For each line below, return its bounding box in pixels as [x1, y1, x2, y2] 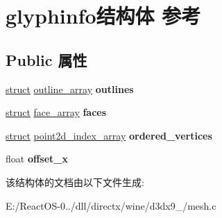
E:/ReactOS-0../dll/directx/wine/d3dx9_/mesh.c [6, 198, 216, 212]
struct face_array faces [6, 105, 107, 119]
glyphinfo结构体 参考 [6, 1, 201, 30]
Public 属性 [6, 49, 87, 70]
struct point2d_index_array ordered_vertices [6, 128, 212, 142]
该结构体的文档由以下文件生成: [6, 174, 144, 189]
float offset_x [6, 151, 69, 166]
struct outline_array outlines [6, 81, 134, 96]
